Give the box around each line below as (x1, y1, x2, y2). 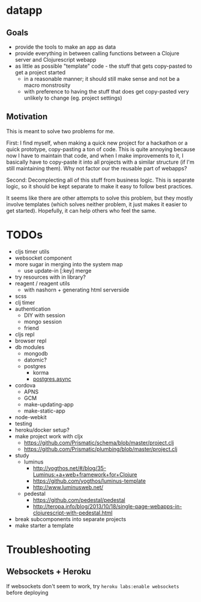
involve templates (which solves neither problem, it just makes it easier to (6, 200, 187, 207)
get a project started (14, 69, 66, 76)
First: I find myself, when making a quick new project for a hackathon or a (6, 139, 188, 146)
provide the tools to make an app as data (14, 43, 116, 50)
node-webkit (14, 413, 47, 420)
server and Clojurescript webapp (14, 56, 97, 63)
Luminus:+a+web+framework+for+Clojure (32, 471, 137, 478)
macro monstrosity (23, 82, 71, 89)
